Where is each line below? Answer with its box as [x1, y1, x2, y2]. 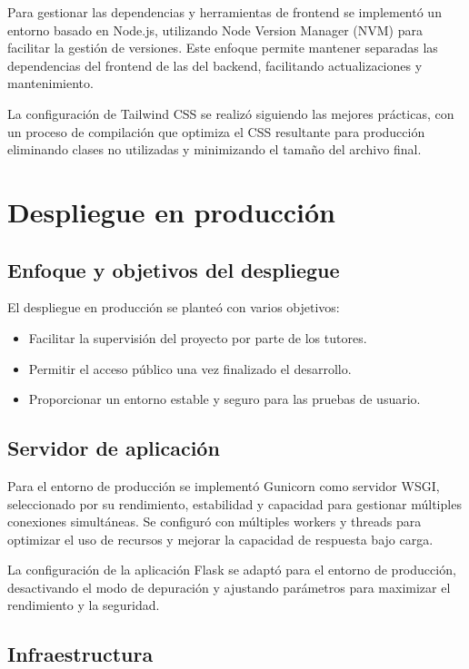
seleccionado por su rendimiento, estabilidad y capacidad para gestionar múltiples [7, 494, 462, 513]
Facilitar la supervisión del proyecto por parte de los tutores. [28, 328, 367, 347]
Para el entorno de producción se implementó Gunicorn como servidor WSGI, [7, 476, 440, 495]
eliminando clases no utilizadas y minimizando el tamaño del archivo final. [7, 140, 422, 159]
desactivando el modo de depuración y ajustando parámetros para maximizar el [7, 577, 451, 596]
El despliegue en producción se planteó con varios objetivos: [7, 298, 340, 317]
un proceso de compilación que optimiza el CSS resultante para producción [7, 122, 425, 141]
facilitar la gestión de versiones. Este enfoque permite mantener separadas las [7, 38, 438, 57]
